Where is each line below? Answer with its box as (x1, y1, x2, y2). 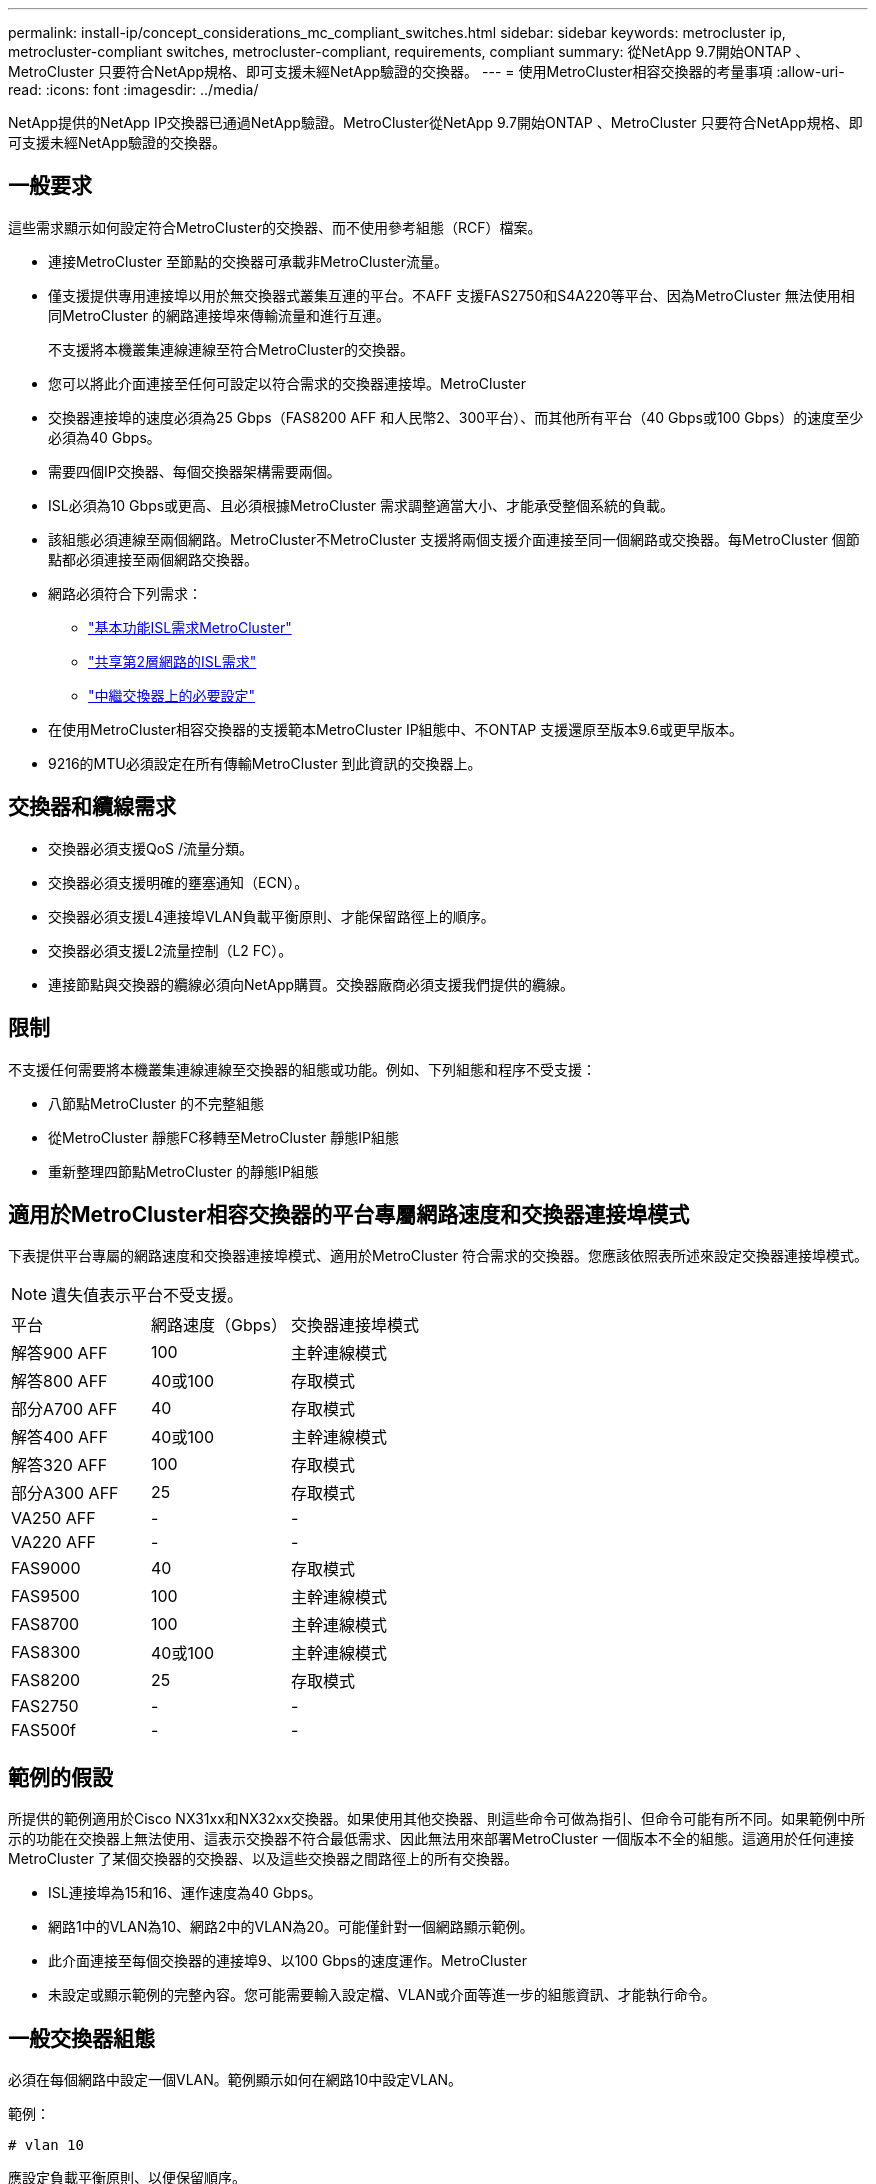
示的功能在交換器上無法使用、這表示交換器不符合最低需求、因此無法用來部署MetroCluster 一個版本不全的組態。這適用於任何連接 (8, 1830, 854, 1848)
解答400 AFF (11, 1427, 108, 1448)
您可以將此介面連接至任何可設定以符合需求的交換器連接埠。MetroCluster (48, 374, 526, 392)
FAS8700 (11, 1614, 80, 1635)
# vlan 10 (8, 2137, 84, 2154)
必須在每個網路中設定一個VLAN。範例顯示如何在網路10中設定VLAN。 (8, 2071, 463, 2089)
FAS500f (11, 1720, 76, 1741)
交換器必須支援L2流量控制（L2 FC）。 (48, 941, 293, 959)
